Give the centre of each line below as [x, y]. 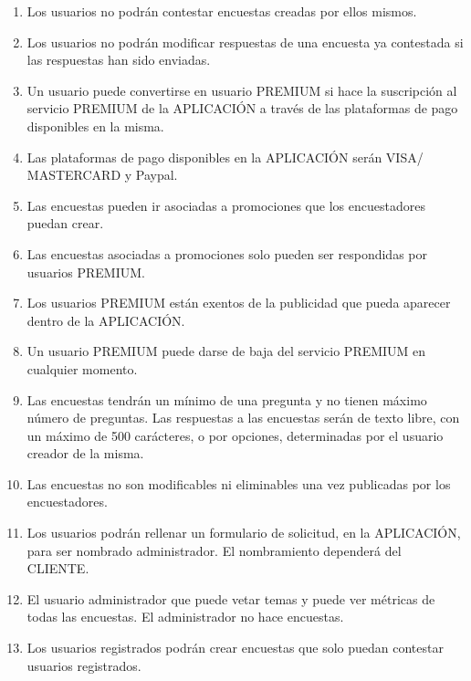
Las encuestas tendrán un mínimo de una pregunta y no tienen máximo [227, 399]
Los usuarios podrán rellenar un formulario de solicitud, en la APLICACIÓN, [244, 533]
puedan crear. [65, 223]
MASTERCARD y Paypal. [102, 175]
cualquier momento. [82, 368]
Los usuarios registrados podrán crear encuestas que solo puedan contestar [235, 648]
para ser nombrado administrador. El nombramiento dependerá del [214, 550]
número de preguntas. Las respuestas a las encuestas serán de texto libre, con [243, 418]
